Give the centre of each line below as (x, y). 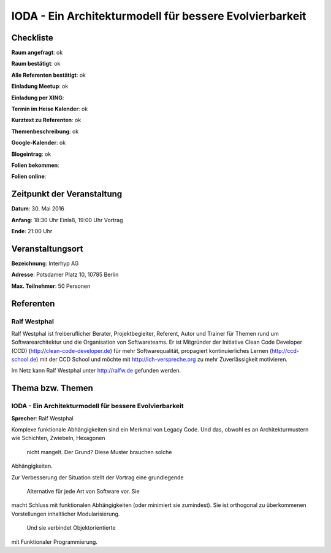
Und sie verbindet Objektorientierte (71, 528)
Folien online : (29, 176)
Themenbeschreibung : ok (45, 131)
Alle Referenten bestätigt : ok (48, 75)
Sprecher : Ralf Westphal (42, 418)
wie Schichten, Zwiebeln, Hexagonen (58, 438)
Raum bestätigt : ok (36, 64)
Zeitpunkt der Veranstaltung (67, 194)
